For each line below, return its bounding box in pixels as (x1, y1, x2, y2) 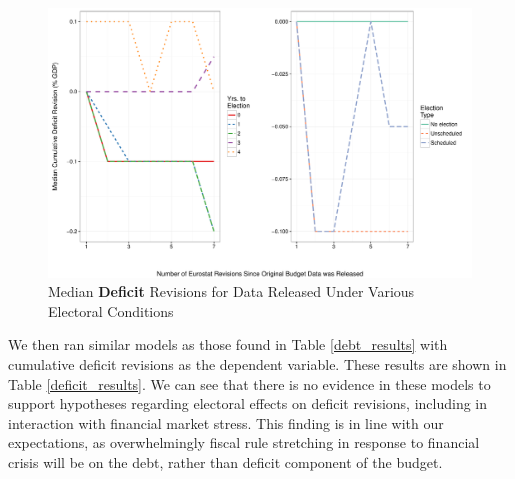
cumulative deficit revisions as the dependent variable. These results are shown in (8, 353, 507, 374)
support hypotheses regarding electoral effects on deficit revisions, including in (8, 393, 488, 414)
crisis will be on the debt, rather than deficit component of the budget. (8, 451, 443, 472)
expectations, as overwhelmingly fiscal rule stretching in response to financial (8, 432, 480, 453)
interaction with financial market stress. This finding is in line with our (8, 412, 444, 433)
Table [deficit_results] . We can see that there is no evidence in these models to (8, 373, 491, 394)
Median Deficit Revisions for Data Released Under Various (48, 281, 415, 302)
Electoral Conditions (48, 300, 174, 321)
